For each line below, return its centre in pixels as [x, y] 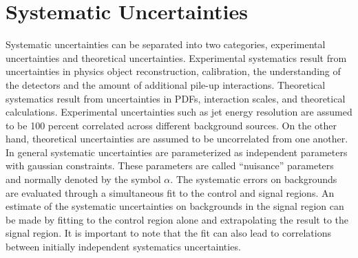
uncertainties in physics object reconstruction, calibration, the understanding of [173, 71]
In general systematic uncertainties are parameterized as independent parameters [177, 152]
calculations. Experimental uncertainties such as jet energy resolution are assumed [179, 112]
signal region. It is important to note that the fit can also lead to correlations [168, 233]
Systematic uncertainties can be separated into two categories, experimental [166, 44]
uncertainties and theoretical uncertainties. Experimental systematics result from [176, 57]
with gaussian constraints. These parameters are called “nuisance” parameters [170, 165]
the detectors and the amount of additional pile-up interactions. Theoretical [166, 84]
